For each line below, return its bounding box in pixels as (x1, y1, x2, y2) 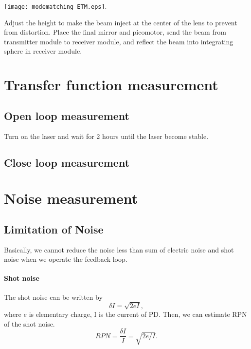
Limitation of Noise (4, 221, 104, 236)
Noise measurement (4, 188, 138, 208)
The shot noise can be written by (4, 291, 103, 302)
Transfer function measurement (4, 75, 218, 95)
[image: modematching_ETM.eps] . (4, 1, 107, 11)
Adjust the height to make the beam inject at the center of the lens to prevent (4, 17, 237, 27)
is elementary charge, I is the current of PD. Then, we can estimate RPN (29, 309, 247, 319)
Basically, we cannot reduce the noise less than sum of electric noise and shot (4, 244, 234, 254)
